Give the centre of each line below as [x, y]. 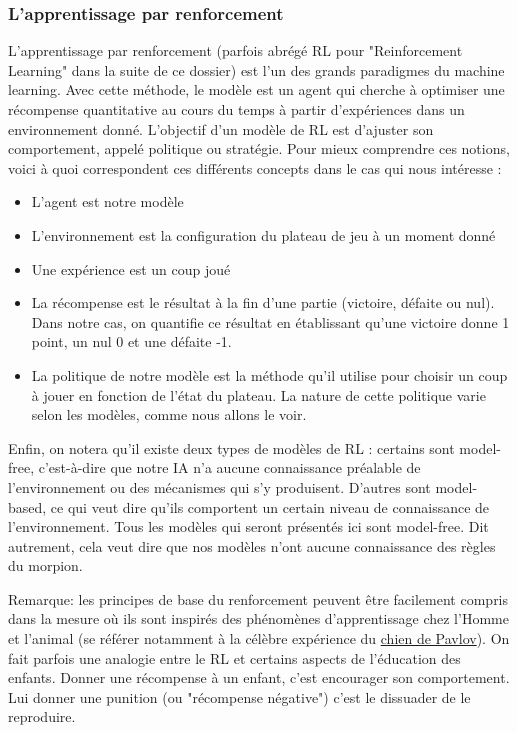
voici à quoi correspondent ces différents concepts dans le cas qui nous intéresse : [255, 167]
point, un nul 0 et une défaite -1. [131, 341]
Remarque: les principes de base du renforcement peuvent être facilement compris [258, 598]
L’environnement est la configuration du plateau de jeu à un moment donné [263, 234]
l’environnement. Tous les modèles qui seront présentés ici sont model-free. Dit [248, 526]
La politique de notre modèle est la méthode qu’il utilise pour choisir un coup [269, 374]
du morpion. [45, 565]
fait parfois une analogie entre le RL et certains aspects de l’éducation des [234, 657]
